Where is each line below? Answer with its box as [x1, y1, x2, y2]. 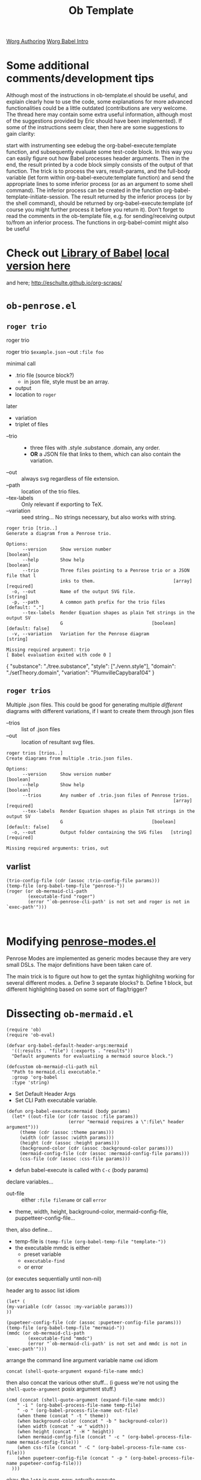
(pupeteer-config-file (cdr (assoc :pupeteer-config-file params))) [6, 1319, 182, 1325]
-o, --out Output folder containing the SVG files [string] [11, 829, 193, 835]
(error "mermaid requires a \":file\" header [68, 1118, 185, 1125]
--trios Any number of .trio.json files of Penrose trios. [22, 792, 190, 798]
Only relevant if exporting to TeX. [21, 501, 104, 508]
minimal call [6, 360, 36, 367]
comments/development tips [6, 72, 155, 85]
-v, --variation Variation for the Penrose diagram [11, 631, 149, 637]
